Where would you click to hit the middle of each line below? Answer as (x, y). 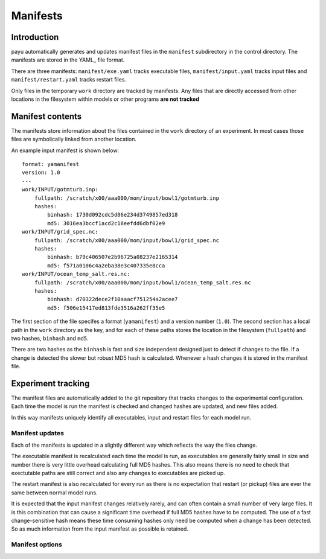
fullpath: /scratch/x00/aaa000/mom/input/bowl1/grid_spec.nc (127, 240)
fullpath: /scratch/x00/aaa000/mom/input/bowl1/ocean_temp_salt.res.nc (142, 283)
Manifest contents (46, 116)
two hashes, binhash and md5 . (50, 338)
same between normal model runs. (54, 493)
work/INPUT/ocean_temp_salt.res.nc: (76, 274)
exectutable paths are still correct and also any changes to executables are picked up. (118, 473)
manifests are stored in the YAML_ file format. (68, 60)
